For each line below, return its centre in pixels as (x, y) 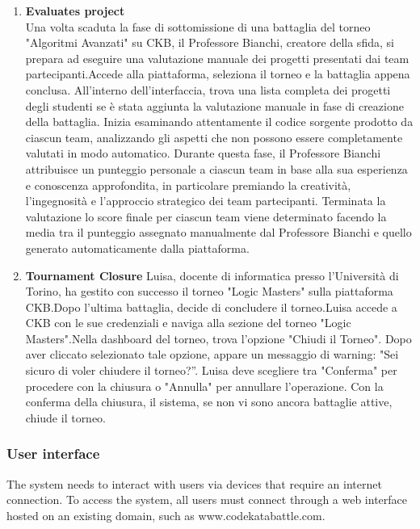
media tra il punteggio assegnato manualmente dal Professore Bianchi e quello (218, 232)
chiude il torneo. (66, 417)
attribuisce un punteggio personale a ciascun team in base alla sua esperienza (216, 168)
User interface (53, 453)
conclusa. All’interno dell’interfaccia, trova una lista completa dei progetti (208, 89)
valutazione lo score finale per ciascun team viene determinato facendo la (206, 216)
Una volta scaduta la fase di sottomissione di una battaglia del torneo (198, 26)
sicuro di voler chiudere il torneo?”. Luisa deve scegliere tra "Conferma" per (211, 370)
